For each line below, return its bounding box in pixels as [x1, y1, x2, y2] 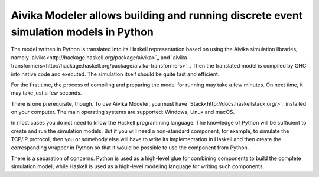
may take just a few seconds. [11, 89, 82, 96]
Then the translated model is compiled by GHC [192, 62, 307, 69]
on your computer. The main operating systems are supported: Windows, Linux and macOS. [11, 109, 235, 116]
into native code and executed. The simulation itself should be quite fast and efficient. [11, 71, 220, 78]
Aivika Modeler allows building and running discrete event [11, 9, 303, 22]
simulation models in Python [11, 25, 154, 38]
